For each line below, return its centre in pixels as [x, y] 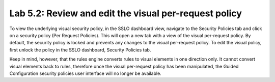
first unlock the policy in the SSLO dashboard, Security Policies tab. [80, 50]
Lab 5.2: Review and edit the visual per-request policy [126, 13]
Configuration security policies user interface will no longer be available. [85, 73]
